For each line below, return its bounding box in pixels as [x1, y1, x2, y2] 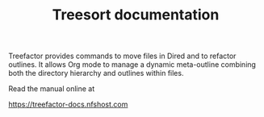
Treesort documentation [52, 6, 220, 24]
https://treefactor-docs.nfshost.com [8, 99, 128, 110]
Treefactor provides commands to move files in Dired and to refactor [8, 51, 237, 61]
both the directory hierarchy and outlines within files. [8, 69, 184, 78]
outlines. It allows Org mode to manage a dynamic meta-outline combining [8, 60, 257, 69]
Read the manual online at [8, 84, 95, 94]
